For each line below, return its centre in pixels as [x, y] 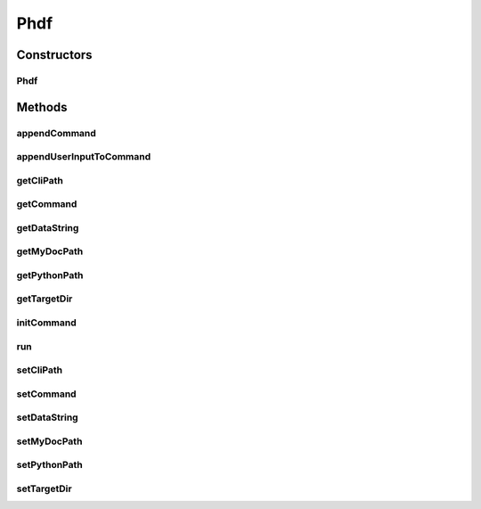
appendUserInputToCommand [84, 157]
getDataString [48, 227]
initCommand [47, 323]
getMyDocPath [50, 251]
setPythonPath [50, 465]
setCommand [46, 394]
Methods [42, 107]
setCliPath [39, 370]
